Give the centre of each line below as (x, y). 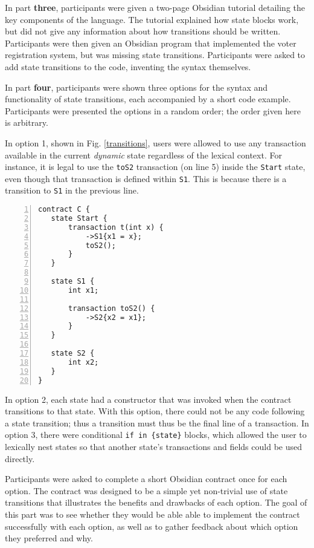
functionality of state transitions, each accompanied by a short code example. (148, 99)
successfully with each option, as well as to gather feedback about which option (152, 526)
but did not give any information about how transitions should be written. (143, 31)
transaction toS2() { (112, 308)
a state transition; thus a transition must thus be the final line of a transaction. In (157, 422)
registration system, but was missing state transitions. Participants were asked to (155, 55)
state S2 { (73, 354)
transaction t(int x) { (116, 227)
